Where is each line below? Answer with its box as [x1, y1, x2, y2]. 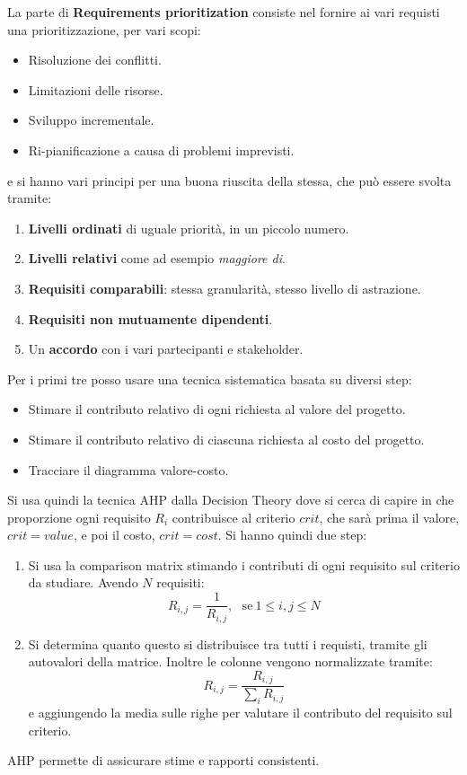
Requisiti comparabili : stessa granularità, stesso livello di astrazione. [28, 278, 421, 297]
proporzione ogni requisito [7, 507, 151, 526]
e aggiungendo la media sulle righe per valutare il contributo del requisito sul [28, 703, 453, 722]
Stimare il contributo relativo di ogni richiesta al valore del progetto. [28, 400, 406, 418]
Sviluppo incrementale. [28, 110, 154, 129]
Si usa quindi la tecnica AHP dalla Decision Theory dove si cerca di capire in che [7, 490, 454, 509]
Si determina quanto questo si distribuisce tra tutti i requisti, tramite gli [28, 634, 427, 653]
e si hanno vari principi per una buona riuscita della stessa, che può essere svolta [7, 171, 452, 189]
